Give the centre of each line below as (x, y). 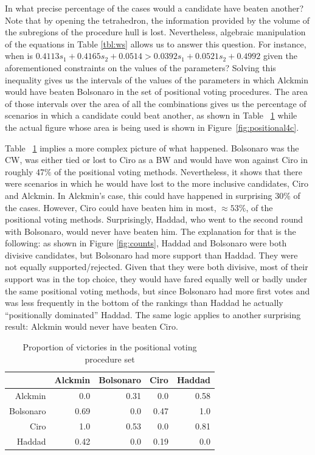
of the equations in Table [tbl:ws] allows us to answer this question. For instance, (156, 43)
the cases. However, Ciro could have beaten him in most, (111, 207)
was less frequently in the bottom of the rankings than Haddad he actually (144, 303)
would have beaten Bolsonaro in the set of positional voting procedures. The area (157, 92)
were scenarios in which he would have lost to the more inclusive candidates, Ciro (157, 183)
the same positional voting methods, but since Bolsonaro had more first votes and (157, 290)
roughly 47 (25, 171)
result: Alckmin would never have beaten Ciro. (92, 326)
